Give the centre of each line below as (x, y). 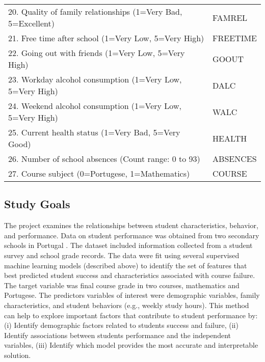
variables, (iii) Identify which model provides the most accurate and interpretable (131, 345)
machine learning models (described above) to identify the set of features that (126, 265)
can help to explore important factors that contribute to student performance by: (131, 315)
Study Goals (37, 204)
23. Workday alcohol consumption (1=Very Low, (95, 79)
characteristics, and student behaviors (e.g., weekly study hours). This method (127, 305)
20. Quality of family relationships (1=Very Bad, (95, 11)
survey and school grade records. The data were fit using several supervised (122, 255)
